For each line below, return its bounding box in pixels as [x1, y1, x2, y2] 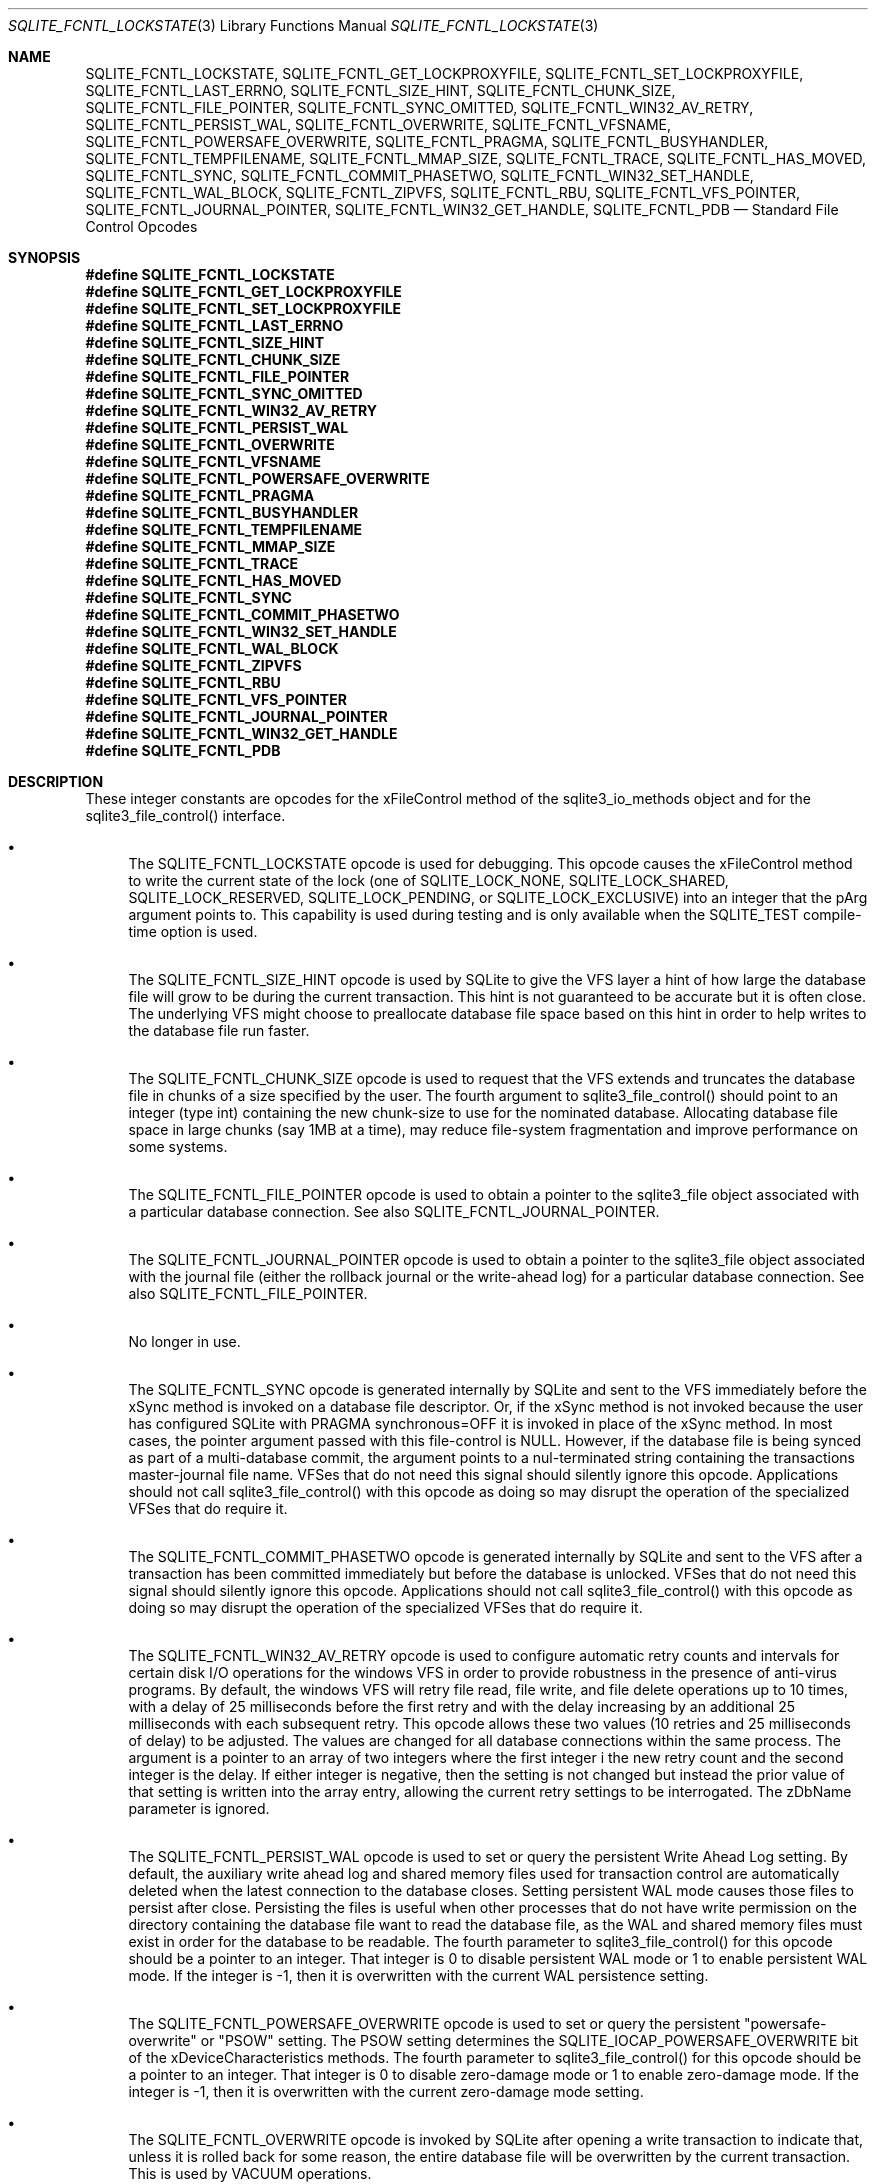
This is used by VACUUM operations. [128, 2165, 372, 2182]
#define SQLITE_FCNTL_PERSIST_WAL [85, 419, 349, 436]
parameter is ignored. [128, 1800, 270, 1817]
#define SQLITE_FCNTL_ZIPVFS [85, 657, 302, 674]
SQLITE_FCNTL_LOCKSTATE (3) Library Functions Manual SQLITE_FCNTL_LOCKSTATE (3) [8, 17, 599, 34]
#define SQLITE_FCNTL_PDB [85, 742, 281, 759]
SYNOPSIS [8, 249, 81, 266]
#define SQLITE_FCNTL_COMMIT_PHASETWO [85, 606, 400, 623]
